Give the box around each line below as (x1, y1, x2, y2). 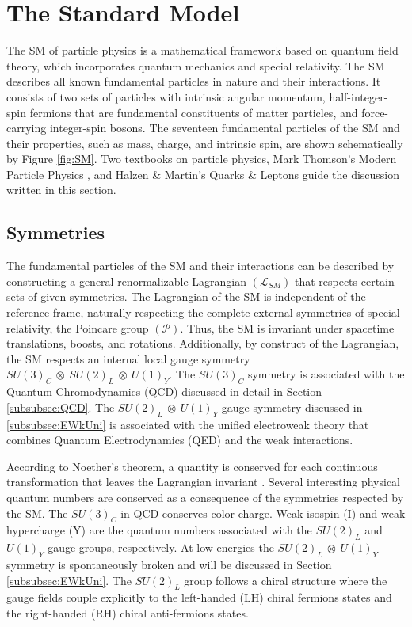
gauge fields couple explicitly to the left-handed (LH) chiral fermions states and (6, 589, 392, 606)
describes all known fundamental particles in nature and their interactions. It (6, 73, 381, 89)
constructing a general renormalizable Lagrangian (6, 272, 247, 289)
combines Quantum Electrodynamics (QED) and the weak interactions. (6, 431, 353, 448)
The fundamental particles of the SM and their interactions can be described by (6, 257, 395, 274)
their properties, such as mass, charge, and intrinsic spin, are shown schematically (6, 135, 403, 151)
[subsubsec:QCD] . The (6, 398, 115, 415)
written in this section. (6, 181, 116, 198)
